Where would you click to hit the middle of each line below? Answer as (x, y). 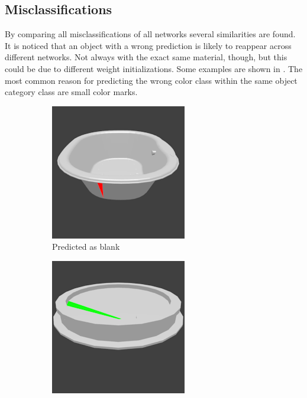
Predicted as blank (86, 247)
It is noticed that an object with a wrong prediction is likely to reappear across (148, 45)
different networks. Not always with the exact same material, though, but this (146, 57)
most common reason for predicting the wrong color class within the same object (151, 80)
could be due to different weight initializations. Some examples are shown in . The (154, 68)
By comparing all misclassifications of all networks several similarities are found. (150, 34)
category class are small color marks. (71, 92)
